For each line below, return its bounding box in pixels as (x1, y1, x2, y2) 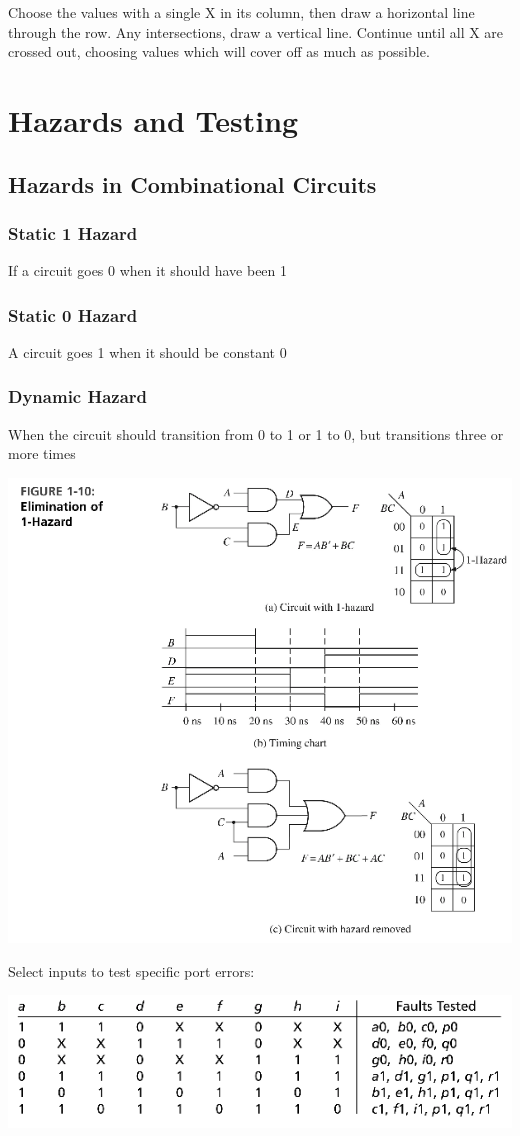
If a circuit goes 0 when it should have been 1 (8, 260, 288, 281)
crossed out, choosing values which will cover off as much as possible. (8, 41, 430, 62)
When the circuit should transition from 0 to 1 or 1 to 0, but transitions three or (8, 423, 504, 444)
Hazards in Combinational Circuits (8, 168, 377, 199)
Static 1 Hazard (8, 220, 138, 245)
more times (8, 443, 76, 464)
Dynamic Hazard (8, 384, 148, 409)
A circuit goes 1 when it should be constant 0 (8, 341, 287, 362)
